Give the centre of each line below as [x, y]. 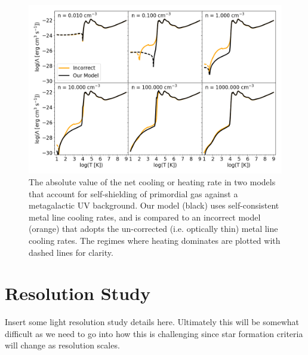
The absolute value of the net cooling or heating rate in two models [152, 181]
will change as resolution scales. [62, 345]
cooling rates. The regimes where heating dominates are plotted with [155, 240]
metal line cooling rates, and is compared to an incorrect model [145, 217]
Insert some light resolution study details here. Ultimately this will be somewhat [152, 322]
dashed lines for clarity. [71, 252]
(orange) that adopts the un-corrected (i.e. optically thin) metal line [153, 229]
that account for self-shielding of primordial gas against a [133, 193]
